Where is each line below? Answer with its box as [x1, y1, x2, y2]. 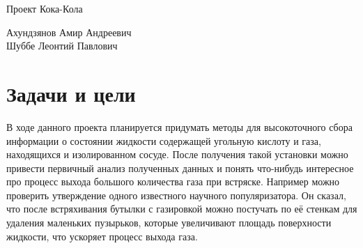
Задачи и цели [6, 79, 136, 107]
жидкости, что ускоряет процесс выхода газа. [6, 228, 198, 243]
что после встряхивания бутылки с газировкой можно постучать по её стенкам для [6, 201, 357, 216]
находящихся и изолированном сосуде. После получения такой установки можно [6, 147, 348, 162]
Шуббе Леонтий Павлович [6, 38, 118, 53]
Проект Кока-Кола [6, 1, 83, 15]
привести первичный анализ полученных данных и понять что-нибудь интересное [6, 160, 354, 175]
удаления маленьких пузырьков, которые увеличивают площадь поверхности [6, 215, 332, 230]
